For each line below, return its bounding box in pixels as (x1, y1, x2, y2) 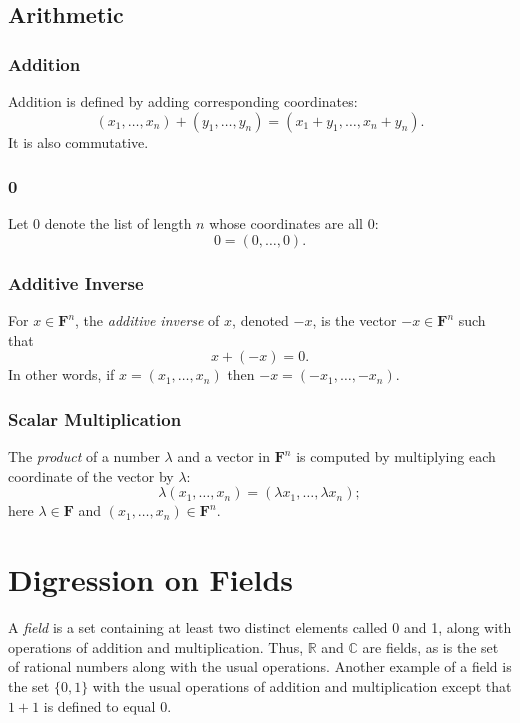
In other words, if (8, 364, 115, 385)
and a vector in (177, 446, 271, 467)
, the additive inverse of (75, 310, 220, 331)
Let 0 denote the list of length (8, 213, 192, 234)
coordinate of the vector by (8, 465, 174, 486)
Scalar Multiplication (8, 406, 182, 431)
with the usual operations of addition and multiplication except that (92, 675, 512, 696)
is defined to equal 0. (43, 695, 172, 716)
